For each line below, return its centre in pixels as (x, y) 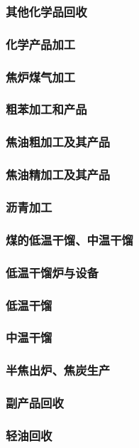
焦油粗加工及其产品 (58, 142)
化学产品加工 (41, 44)
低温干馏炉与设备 (52, 272)
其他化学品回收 (46, 11)
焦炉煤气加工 (41, 76)
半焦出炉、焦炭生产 (58, 370)
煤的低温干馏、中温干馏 (69, 239)
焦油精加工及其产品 (58, 175)
